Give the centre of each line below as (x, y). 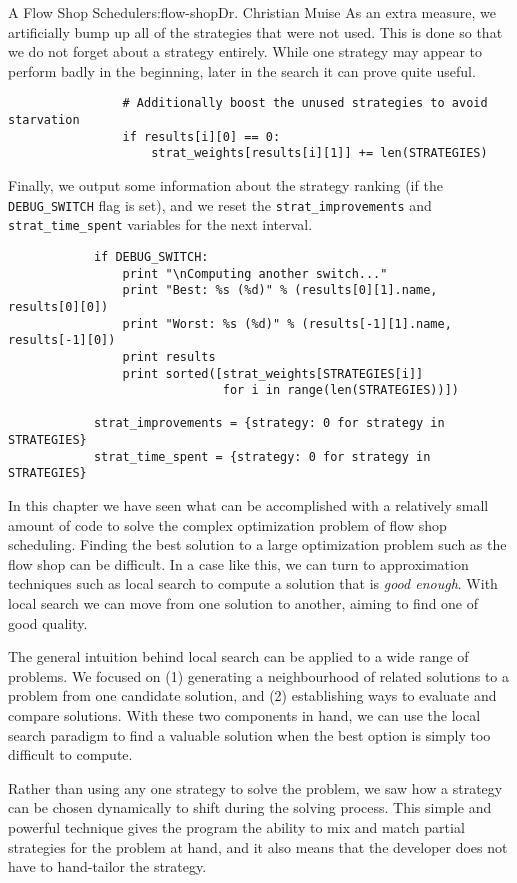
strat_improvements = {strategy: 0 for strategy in (269, 423)
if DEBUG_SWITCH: (151, 256)
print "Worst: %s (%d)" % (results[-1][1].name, (287, 323)
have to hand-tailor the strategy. (107, 866)
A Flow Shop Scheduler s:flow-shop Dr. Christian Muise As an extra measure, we (252, 12)
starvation (44, 120)
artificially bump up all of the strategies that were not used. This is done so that (255, 31)
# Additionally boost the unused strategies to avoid (305, 103)
